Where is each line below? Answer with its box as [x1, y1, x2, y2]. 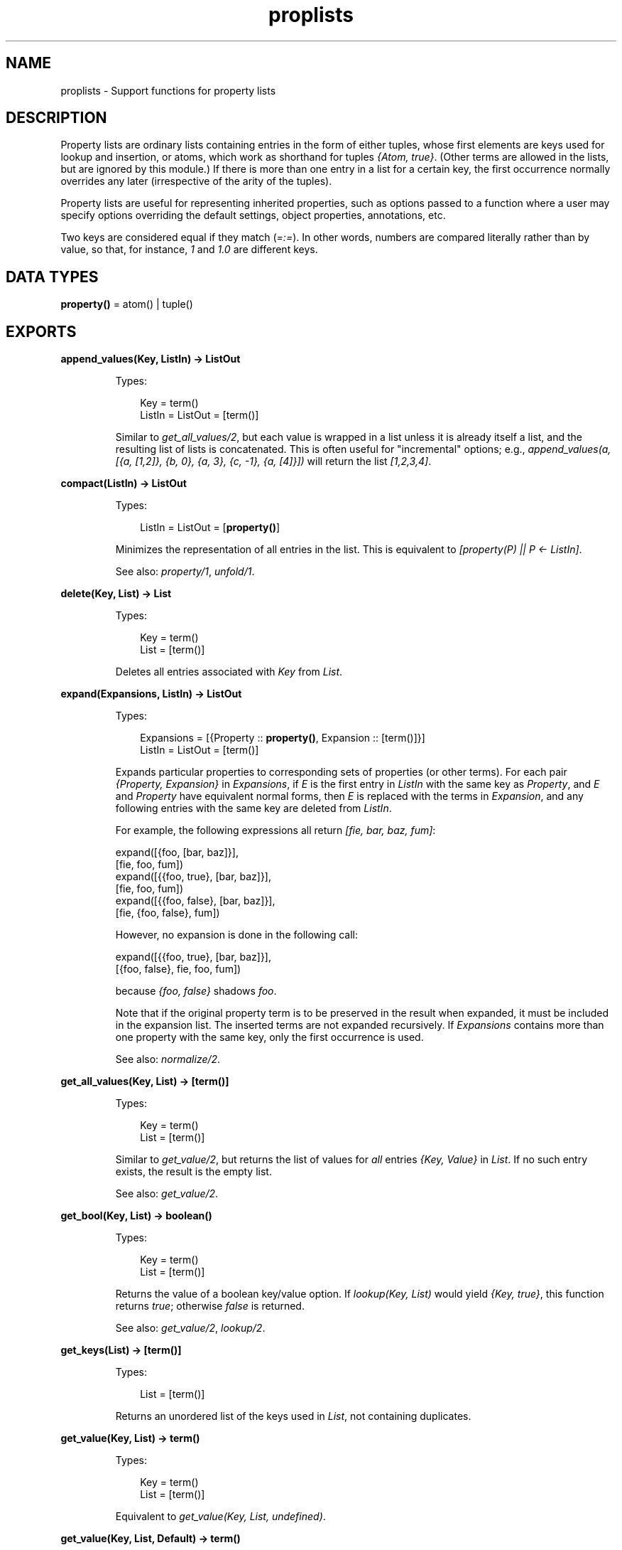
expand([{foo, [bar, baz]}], [115, 846, 239, 859]
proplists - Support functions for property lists [60, 84, 276, 97]
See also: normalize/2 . [115, 1053, 221, 1066]
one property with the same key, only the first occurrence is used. [115, 1031, 424, 1044]
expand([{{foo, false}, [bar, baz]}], [115, 894, 275, 907]
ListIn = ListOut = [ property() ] [140, 521, 280, 534]
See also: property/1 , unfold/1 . [115, 565, 255, 578]
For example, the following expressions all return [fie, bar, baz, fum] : [115, 824, 436, 837]
